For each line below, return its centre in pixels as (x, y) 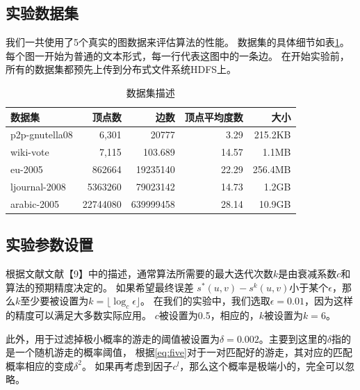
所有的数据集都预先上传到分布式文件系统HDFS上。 (121, 69)
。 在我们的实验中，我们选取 (205, 301)
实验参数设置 (49, 244)
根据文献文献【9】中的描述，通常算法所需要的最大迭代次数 (139, 274)
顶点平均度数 (214, 116)
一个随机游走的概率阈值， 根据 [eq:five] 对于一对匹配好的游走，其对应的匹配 (183, 352)
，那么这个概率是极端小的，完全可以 (262, 365)
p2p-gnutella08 (42, 135)
